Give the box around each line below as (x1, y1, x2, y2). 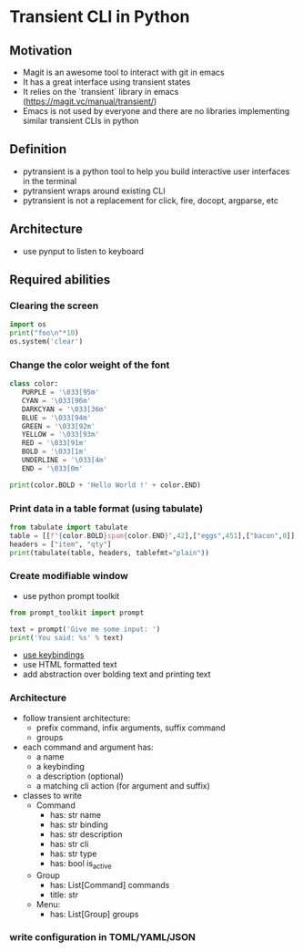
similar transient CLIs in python (22, 116, 139, 126)
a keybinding (35, 761, 85, 771)
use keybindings (22, 649, 85, 660)
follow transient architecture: (22, 712, 131, 723)
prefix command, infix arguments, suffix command (35, 722, 226, 733)
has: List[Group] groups (49, 908, 139, 919)
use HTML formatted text (22, 659, 117, 670)
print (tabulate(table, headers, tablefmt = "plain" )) (9, 548, 209, 557)
